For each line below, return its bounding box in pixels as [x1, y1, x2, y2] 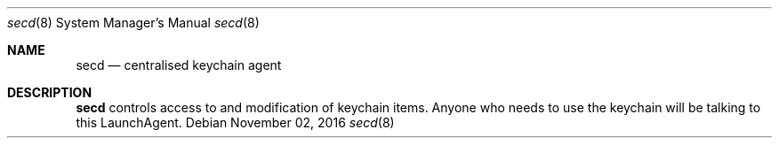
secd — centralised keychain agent [76, 57, 282, 72]
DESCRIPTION [7, 85, 92, 100]
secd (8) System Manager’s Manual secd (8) [7, 15, 260, 30]
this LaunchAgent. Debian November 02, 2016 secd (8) [76, 115, 395, 130]
